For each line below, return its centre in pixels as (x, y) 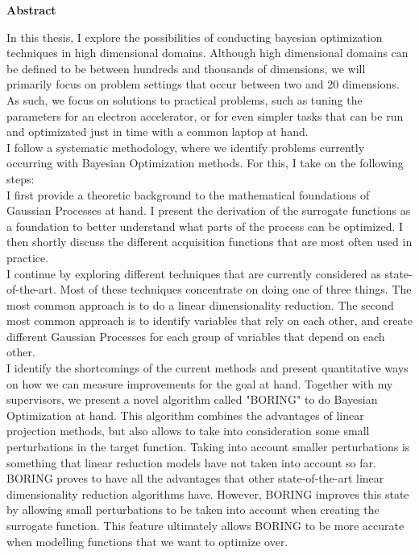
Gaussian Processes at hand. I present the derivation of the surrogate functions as (209, 210)
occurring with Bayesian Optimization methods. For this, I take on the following (205, 163)
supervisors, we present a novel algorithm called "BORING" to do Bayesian (192, 399)
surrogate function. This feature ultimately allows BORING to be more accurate (205, 525)
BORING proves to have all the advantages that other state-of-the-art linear (195, 478)
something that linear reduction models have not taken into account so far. (191, 462)
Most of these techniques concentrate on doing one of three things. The (236, 289)
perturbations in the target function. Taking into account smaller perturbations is (208, 447)
